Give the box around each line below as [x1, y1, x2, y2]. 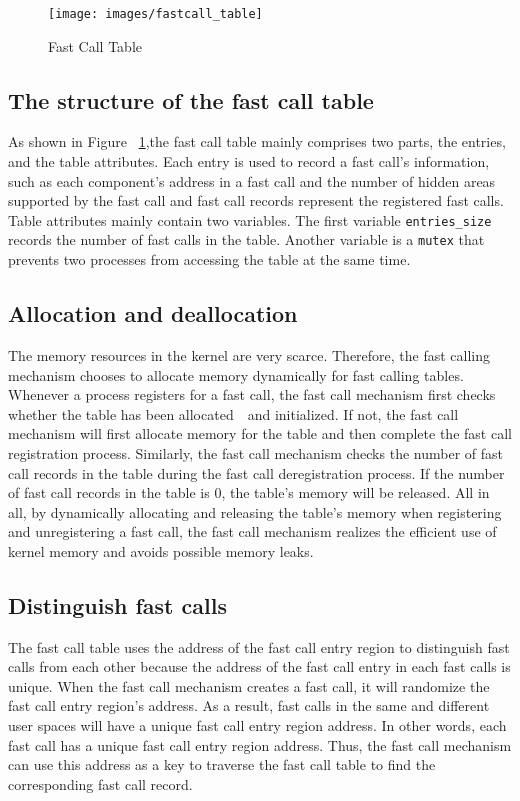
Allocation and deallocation [8, 298, 298, 329]
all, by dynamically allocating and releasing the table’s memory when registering [8, 501, 502, 522]
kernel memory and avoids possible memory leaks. [8, 540, 314, 561]
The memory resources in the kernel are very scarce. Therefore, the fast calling [8, 344, 491, 365]
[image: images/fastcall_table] [48, 7, 263, 21]
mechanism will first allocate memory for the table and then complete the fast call [8, 423, 512, 444]
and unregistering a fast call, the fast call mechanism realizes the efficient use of [8, 521, 497, 542]
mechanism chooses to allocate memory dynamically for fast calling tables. [8, 364, 464, 385]
